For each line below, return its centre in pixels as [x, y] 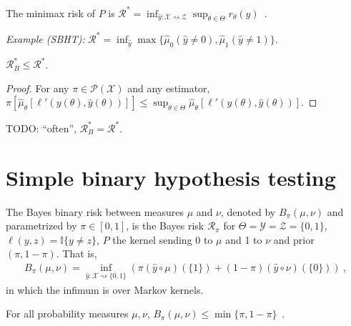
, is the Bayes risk [165, 226]
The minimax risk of [50, 13]
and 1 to [244, 239]
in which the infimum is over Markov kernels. [105, 289]
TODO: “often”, [41, 128]
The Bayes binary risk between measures [95, 211]
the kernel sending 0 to [163, 239]
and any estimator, [169, 88]
